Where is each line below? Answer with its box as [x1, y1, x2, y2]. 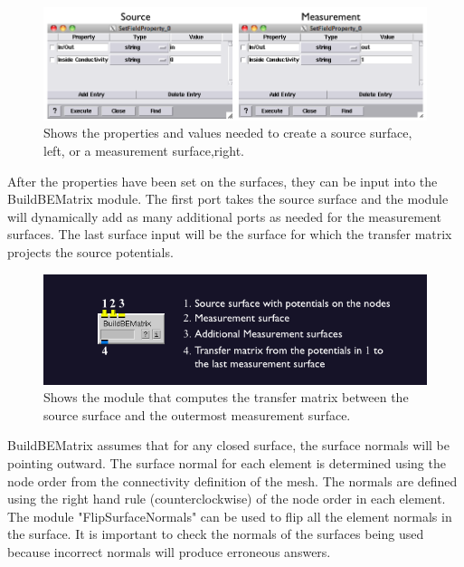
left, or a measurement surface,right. [43, 140, 244, 159]
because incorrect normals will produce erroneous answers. [7, 542, 331, 561]
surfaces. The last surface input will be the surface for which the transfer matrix [7, 225, 452, 244]
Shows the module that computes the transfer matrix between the [43, 388, 409, 407]
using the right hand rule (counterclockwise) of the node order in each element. [7, 489, 446, 508]
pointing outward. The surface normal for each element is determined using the [7, 453, 446, 472]
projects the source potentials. [7, 242, 174, 261]
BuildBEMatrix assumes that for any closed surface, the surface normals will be [7, 436, 450, 455]
